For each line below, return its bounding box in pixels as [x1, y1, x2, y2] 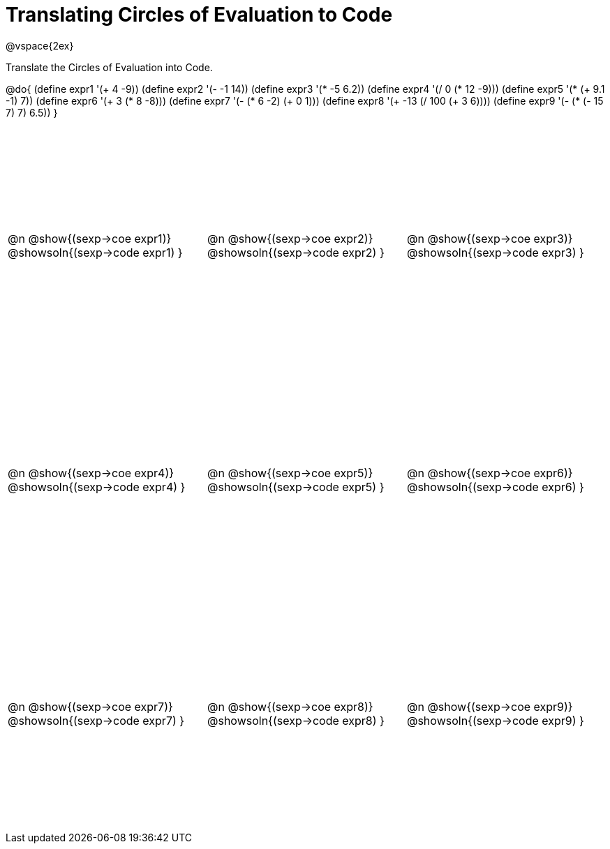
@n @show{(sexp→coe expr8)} [207, 700, 373, 714]
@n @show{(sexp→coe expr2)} [207, 232, 373, 246]
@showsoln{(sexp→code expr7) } [8, 714, 185, 728]
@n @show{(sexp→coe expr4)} [8, 465, 174, 480]
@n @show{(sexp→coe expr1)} [8, 232, 172, 246]
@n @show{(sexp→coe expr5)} [207, 465, 373, 480]
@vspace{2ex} [6, 39, 74, 52]
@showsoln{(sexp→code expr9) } [406, 714, 584, 728]
